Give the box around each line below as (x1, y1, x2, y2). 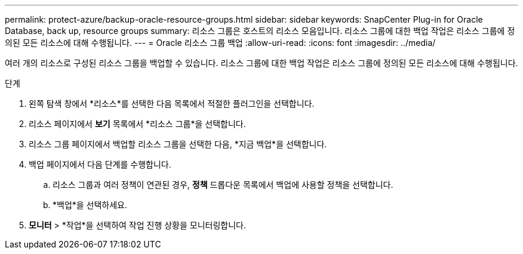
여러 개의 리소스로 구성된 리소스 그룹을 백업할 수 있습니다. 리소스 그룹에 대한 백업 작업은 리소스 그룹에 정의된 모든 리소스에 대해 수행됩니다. (5, 58, 518, 68)
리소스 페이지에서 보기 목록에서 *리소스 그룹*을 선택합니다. (29, 119, 246, 129)
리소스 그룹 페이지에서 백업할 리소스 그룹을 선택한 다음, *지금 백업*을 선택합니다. (29, 139, 327, 149)
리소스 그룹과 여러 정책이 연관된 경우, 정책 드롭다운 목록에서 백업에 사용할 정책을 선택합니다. (53, 179, 393, 190)
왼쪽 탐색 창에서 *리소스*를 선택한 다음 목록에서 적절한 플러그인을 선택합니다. (29, 98, 315, 109)
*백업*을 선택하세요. (53, 200, 128, 210)
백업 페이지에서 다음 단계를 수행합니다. (29, 159, 171, 169)
